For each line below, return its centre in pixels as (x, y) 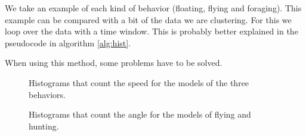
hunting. (44, 126)
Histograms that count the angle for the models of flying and (140, 114)
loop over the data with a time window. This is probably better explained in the (152, 31)
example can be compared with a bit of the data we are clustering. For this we (148, 19)
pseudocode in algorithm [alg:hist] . (68, 42)
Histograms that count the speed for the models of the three (139, 82)
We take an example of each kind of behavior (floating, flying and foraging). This (153, 8)
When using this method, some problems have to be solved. (114, 63)
